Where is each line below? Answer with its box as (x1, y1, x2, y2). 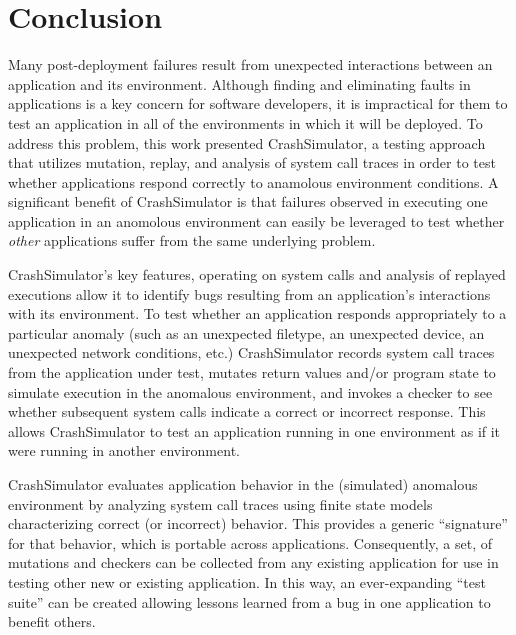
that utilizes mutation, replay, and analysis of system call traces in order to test (8, 152, 496, 173)
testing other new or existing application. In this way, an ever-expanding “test (8, 571, 486, 592)
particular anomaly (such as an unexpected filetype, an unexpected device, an (8, 322, 485, 343)
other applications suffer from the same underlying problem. (8, 230, 376, 251)
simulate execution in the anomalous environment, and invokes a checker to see (8, 381, 493, 402)
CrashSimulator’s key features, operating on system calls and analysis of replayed (8, 264, 506, 285)
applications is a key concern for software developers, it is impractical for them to (8, 93, 508, 114)
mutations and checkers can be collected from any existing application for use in (8, 552, 499, 573)
